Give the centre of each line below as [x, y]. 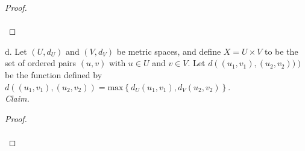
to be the [281, 51]
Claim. [17, 98]
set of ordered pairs [41, 63]
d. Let [16, 51]
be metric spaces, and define [169, 51]
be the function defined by [54, 74]
